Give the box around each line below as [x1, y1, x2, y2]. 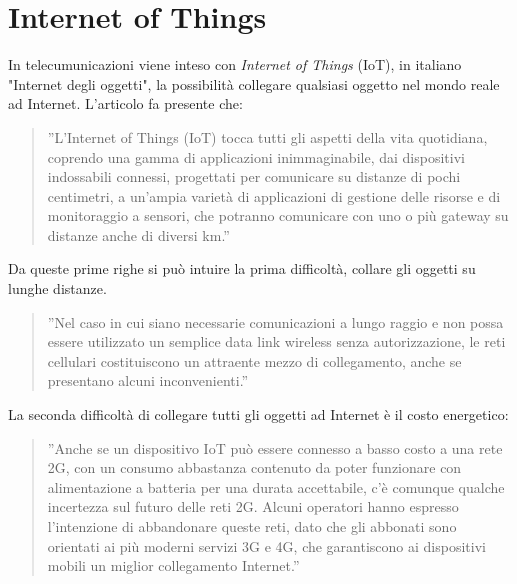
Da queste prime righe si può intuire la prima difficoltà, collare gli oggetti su [8, 258, 476, 279]
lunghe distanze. [8, 278, 107, 299]
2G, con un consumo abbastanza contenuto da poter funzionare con [47, 457, 462, 478]
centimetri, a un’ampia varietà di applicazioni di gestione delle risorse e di [47, 185, 501, 206]
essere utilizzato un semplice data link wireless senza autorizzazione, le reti [47, 331, 506, 352]
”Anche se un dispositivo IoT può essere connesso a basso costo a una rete [47, 437, 503, 458]
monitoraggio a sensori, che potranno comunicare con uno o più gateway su [47, 205, 509, 226]
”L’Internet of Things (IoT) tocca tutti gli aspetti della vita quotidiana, [47, 126, 488, 147]
